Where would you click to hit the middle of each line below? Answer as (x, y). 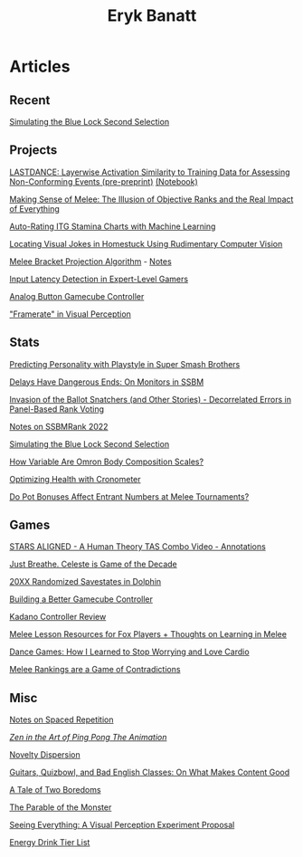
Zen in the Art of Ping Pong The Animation (88, 738)
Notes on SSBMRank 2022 (59, 426)
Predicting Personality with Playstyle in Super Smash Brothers (125, 364)
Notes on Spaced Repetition (62, 719)
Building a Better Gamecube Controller (81, 599)
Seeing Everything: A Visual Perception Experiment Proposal (122, 825)
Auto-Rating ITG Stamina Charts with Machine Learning (113, 226)
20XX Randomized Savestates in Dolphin (85, 582)
